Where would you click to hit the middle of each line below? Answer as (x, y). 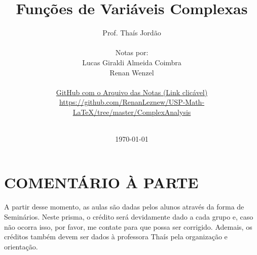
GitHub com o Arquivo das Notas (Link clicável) (132, 92)
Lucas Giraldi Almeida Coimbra (132, 62)
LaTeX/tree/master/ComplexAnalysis (132, 112)
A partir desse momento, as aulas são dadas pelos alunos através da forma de (124, 207)
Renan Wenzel (132, 72)
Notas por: (132, 52)
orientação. (21, 246)
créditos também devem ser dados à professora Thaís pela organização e (116, 237)
